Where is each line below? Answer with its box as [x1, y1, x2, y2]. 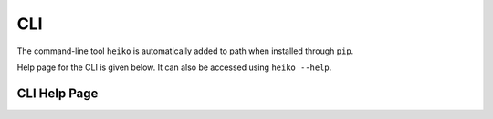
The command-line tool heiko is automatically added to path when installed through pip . [16, 45, 354, 56]
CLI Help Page [16, 85, 99, 101]
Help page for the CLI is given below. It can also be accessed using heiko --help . [16, 62, 332, 73]
